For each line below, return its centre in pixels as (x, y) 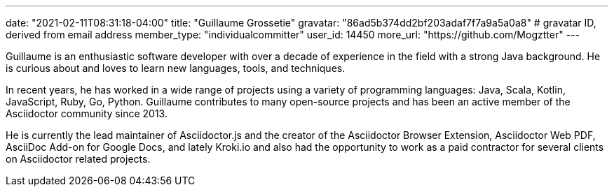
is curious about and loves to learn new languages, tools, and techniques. (176, 68)
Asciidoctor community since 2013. (87, 113)
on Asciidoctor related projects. (78, 159)
